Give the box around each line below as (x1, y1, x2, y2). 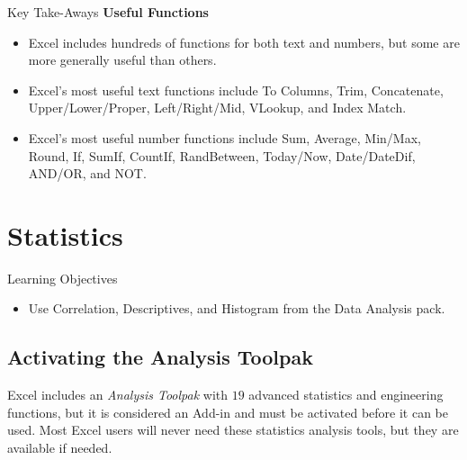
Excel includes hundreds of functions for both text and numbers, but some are (28, 32, 460, 51)
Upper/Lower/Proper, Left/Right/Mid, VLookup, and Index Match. (28, 98, 407, 117)
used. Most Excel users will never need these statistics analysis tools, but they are (7, 420, 459, 439)
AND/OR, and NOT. (28, 164, 147, 183)
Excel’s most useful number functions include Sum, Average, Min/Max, (28, 128, 421, 147)
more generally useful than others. (28, 50, 217, 69)
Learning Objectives (7, 268, 118, 287)
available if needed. (7, 438, 112, 457)
